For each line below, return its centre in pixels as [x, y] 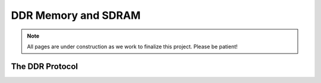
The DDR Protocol [45, 66]
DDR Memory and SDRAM [76, 15]
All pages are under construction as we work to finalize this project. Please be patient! [132, 47]
